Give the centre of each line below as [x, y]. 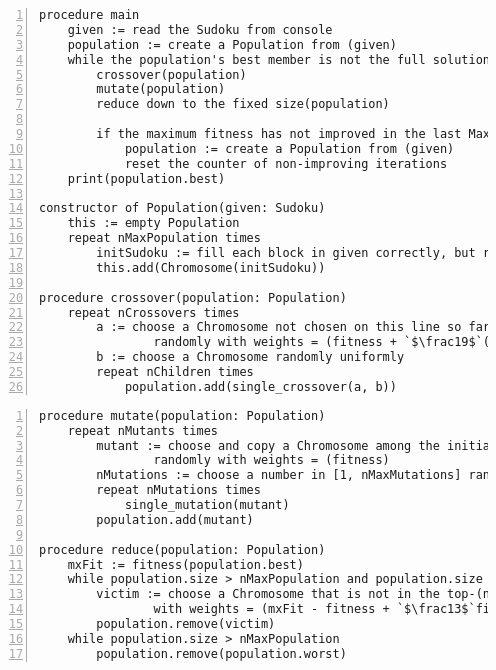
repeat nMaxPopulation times [164, 238]
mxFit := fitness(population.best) [185, 564]
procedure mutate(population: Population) [182, 415]
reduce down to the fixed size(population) [243, 104]
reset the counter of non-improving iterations [286, 163]
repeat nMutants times [142, 430]
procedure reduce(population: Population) [182, 549]
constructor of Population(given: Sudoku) [182, 208]
